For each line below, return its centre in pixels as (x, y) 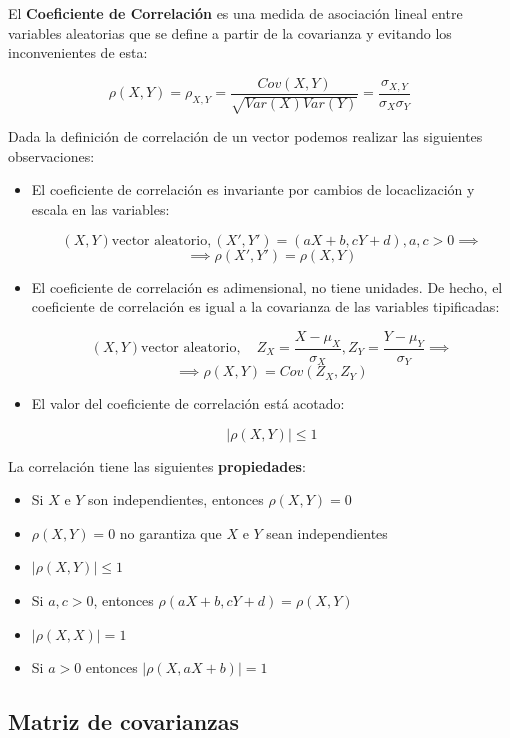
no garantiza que (170, 532)
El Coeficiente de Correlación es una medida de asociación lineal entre (235, 13)
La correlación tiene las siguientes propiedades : (157, 465)
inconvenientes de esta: (78, 52)
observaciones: (51, 155)
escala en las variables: (100, 209)
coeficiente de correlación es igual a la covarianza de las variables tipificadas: (265, 306)
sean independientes (327, 532)
